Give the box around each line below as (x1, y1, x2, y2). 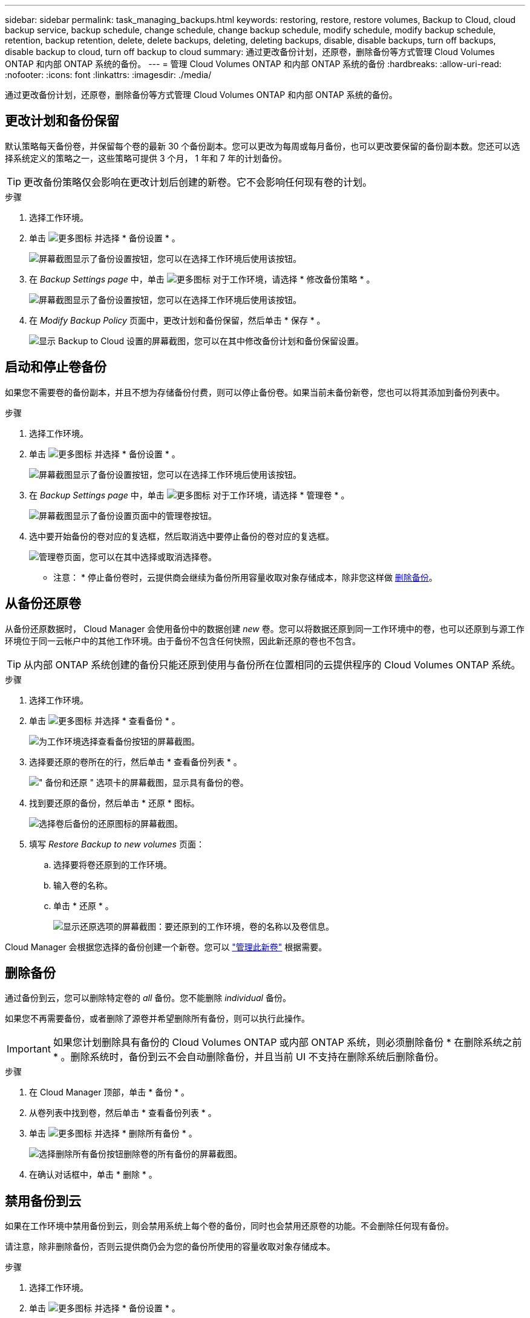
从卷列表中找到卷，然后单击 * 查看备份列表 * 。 (29, 1108, 217, 1118)
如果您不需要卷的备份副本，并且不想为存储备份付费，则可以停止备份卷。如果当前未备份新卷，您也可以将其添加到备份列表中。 (5, 387, 505, 397)
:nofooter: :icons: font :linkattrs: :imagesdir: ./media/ (5, 70, 212, 80)
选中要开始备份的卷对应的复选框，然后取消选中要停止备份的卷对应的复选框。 (29, 530, 334, 541)
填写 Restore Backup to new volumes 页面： (29, 838, 204, 849)
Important (7, 1043, 51, 1055)
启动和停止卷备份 (5, 359, 106, 375)
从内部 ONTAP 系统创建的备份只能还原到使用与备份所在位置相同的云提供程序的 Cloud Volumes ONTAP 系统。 (24, 658, 521, 671)
